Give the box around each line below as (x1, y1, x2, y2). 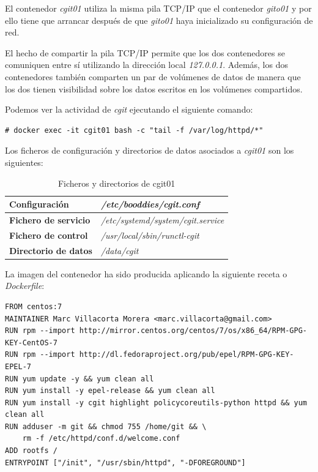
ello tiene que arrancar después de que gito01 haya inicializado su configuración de (5, 13, 313, 26)
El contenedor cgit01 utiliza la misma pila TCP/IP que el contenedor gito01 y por (5, 2, 312, 14)
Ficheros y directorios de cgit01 (57, 176, 176, 189)
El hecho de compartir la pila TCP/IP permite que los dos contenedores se (5, 46, 285, 59)
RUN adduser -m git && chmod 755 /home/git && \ (5, 422, 207, 431)
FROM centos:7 (5, 302, 62, 311)
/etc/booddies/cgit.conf (100, 198, 200, 211)
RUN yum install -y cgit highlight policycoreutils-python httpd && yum (5, 398, 307, 407)
